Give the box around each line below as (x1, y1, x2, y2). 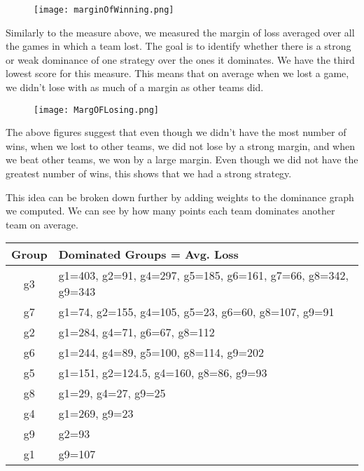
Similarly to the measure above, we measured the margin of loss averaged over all (6, 25, 355, 39)
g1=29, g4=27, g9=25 (58, 385, 166, 402)
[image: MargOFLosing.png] (34, 104, 159, 115)
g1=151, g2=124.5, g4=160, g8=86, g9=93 (58, 364, 267, 381)
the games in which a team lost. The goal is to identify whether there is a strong (6, 39, 351, 53)
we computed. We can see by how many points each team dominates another (6, 203, 335, 218)
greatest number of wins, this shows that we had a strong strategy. (6, 166, 292, 181)
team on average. (6, 217, 78, 231)
